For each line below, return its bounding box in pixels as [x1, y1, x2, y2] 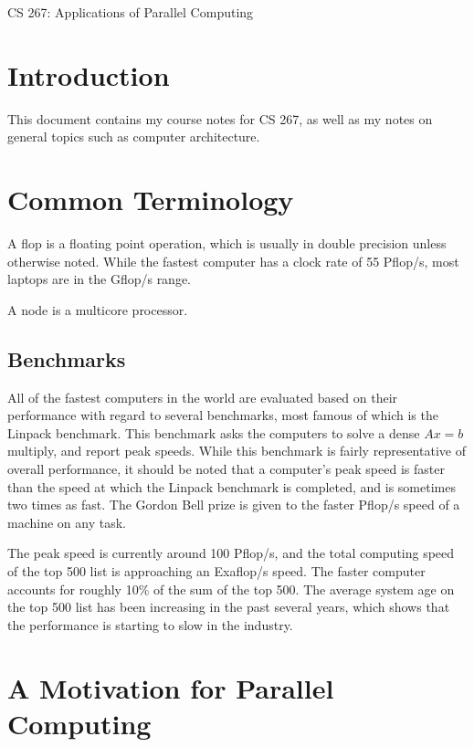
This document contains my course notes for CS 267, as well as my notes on [7, 109, 433, 128]
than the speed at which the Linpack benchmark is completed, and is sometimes [7, 477, 456, 496]
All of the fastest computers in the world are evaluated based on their [7, 387, 398, 406]
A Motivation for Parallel [7, 668, 334, 706]
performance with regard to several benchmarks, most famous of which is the [7, 405, 438, 425]
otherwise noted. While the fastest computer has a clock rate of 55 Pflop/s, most [7, 251, 459, 270]
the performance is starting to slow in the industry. [7, 615, 293, 634]
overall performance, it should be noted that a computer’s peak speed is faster [7, 458, 445, 478]
